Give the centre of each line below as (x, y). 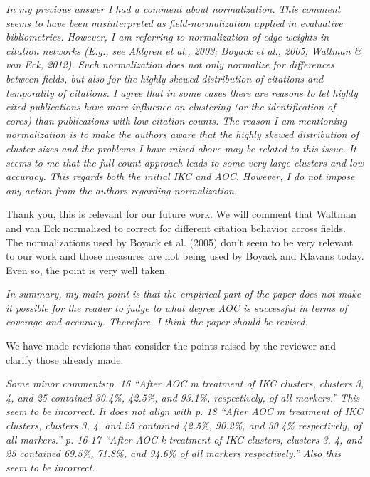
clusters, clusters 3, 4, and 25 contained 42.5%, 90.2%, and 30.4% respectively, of (184, 425)
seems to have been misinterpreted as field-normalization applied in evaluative (174, 22)
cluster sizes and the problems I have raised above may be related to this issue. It (181, 148)
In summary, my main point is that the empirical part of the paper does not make (184, 294)
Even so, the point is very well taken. (87, 269)
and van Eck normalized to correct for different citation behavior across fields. (176, 227)
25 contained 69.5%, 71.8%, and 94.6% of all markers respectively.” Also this (174, 453)
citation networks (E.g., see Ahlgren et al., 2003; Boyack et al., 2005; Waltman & (184, 50)
